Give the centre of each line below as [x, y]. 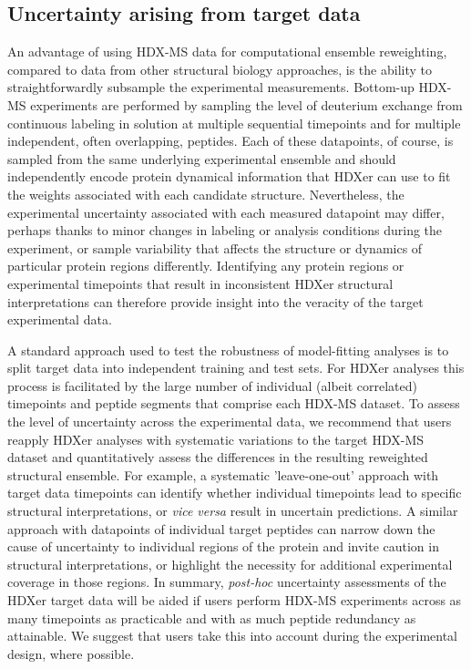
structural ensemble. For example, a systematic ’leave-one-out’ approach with [223, 474]
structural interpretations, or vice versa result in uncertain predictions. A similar [233, 511]
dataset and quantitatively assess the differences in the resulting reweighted [218, 457]
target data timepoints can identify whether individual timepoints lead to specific [235, 493]
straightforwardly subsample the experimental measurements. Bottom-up [211, 87]
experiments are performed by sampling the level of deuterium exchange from [246, 104]
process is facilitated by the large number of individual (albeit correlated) [213, 385]
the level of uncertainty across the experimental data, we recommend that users [230, 422]
